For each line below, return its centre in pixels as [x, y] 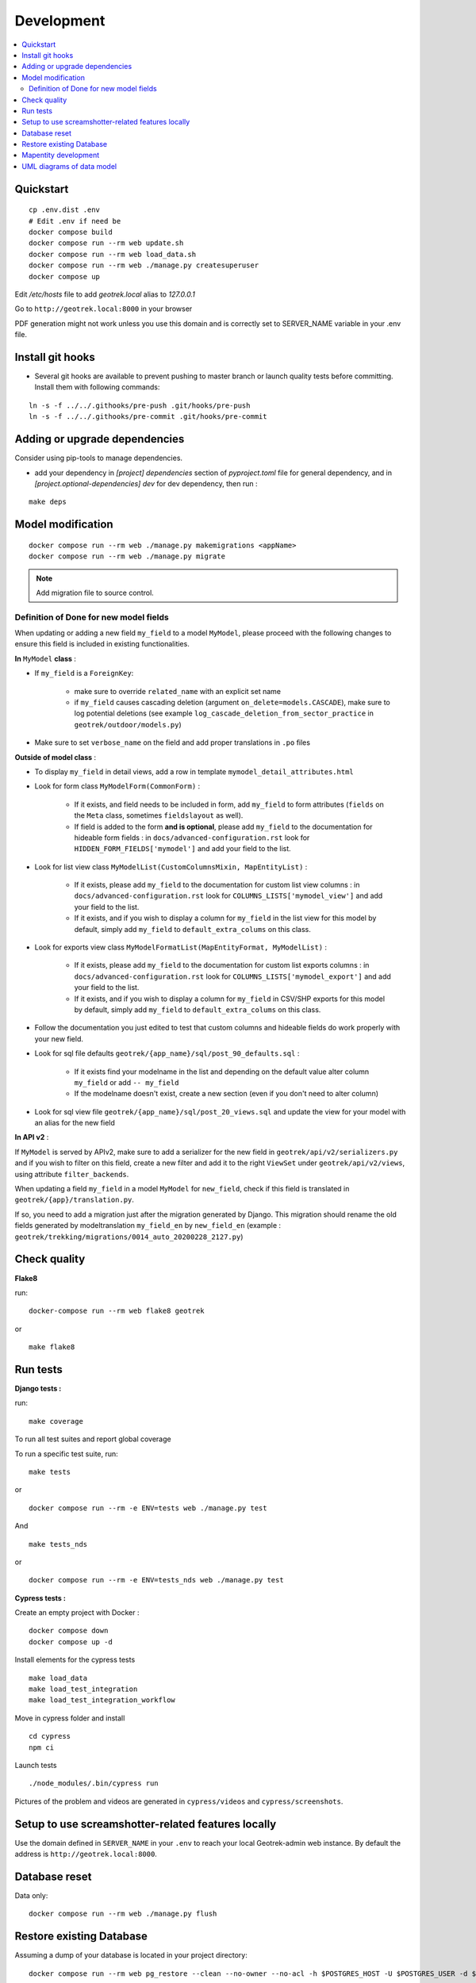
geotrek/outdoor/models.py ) [128, 724]
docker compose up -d [71, 1642]
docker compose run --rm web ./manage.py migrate [127, 556]
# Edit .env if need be [75, 221]
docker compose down [69, 1631]
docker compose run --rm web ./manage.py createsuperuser [144, 265]
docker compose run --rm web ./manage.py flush [123, 1914]
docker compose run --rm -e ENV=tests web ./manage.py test [148, 1508]
